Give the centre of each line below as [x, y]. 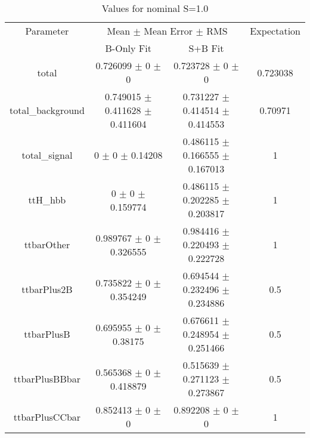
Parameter [47, 31]
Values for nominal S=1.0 [155, 8]
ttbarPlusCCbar [47, 417]
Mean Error [168, 31]
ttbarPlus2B [47, 289]
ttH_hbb [47, 200]
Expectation [275, 31]
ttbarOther [47, 244]
